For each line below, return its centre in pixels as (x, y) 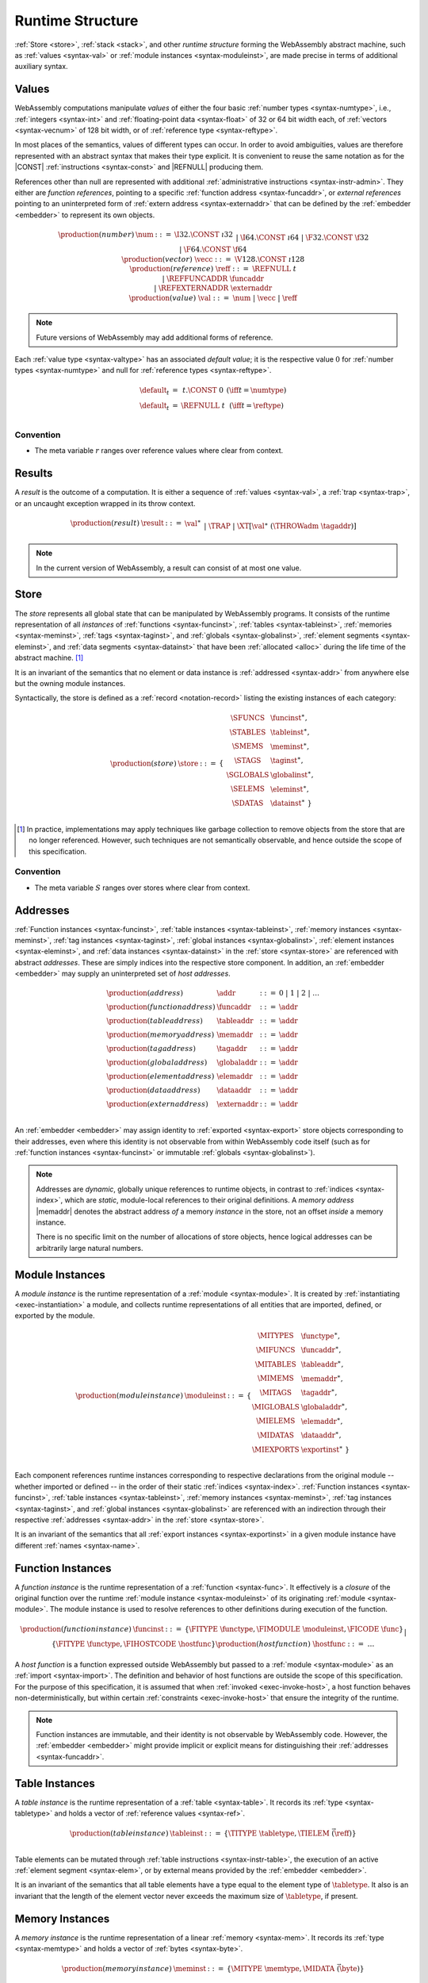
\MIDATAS (276, 1435)
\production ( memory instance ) (117, 1968)
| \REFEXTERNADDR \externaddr (213, 288)
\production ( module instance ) (130, 1395)
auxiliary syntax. (41, 67)
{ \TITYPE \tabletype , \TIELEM (277, 1833)
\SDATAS (248, 804)
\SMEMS (248, 746)
